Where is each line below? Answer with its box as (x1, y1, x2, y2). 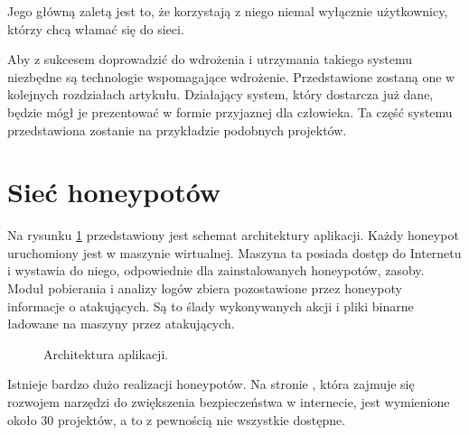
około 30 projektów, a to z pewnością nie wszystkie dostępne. (7, 410, 346, 429)
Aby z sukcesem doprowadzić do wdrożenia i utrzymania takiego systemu (7, 50, 412, 69)
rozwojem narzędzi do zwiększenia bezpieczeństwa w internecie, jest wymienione (7, 393, 450, 412)
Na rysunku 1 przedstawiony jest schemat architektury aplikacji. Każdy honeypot (7, 226, 459, 245)
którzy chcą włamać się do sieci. (7, 19, 184, 38)
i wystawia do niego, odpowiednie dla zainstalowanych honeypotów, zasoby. (7, 261, 425, 280)
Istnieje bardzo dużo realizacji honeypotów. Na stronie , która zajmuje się (7, 375, 415, 393)
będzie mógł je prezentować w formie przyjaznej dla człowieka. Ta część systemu (7, 102, 453, 121)
